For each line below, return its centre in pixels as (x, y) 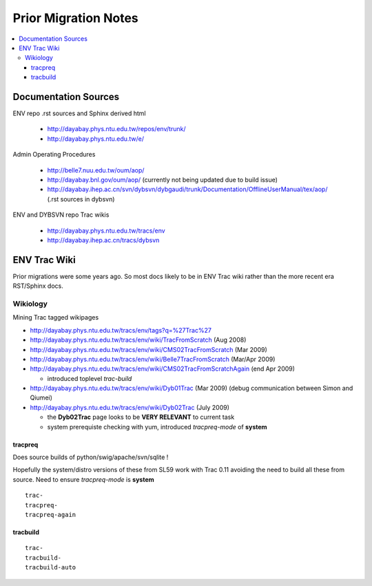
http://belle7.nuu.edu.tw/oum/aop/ (96, 170)
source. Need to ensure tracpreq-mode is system (83, 479)
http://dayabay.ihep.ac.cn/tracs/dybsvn (103, 240)
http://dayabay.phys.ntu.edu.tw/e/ (96, 139)
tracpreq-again (51, 515)
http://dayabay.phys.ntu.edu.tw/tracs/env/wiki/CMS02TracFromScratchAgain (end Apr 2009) (163, 369)
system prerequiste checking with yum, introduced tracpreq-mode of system (157, 427)
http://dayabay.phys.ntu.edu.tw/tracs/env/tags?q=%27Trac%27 (121, 330)
